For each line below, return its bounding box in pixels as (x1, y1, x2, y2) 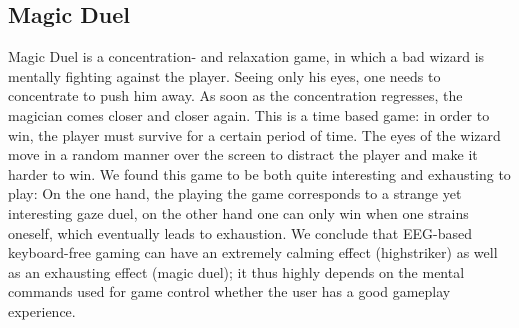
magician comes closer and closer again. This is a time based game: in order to (8, 104, 490, 125)
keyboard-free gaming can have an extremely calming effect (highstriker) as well (8, 242, 498, 263)
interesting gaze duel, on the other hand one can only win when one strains (8, 202, 469, 223)
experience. (8, 300, 76, 321)
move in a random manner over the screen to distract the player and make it (8, 144, 478, 165)
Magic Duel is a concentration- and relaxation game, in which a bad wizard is (8, 46, 485, 67)
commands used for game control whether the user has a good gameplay (8, 281, 451, 302)
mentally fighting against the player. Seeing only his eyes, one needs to (8, 65, 441, 86)
